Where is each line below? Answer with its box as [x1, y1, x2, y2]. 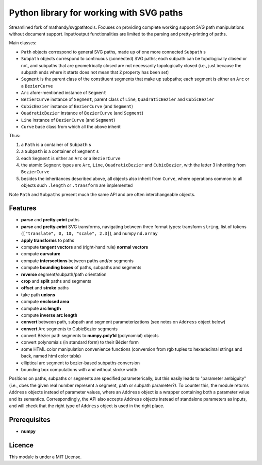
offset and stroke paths [21, 285, 69, 291]
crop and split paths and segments [21, 278, 92, 284]
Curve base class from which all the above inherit [21, 124, 121, 130]
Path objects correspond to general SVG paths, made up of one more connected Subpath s [21, 49, 206, 54]
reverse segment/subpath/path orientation [21, 271, 107, 277]
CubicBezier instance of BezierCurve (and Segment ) [21, 103, 133, 109]
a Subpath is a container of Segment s [21, 148, 99, 154]
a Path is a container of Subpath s [21, 142, 92, 147]
